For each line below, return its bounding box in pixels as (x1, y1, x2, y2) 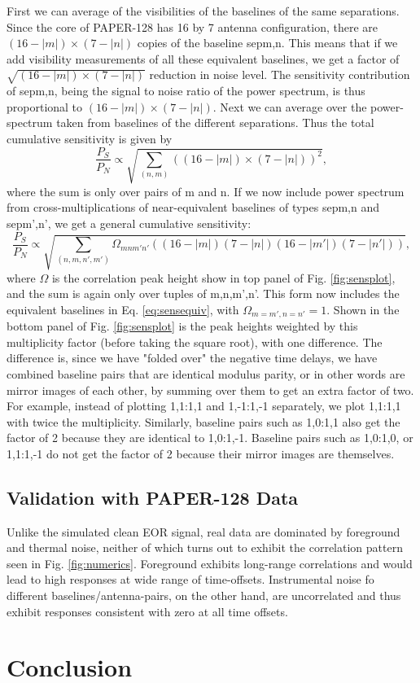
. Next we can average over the (212, 98, 367, 115)
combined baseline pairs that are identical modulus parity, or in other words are (7, 365, 405, 382)
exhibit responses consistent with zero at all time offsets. (7, 602, 288, 620)
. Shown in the (326, 300, 400, 317)
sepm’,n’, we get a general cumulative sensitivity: (7, 215, 252, 232)
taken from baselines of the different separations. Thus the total (56, 114, 374, 131)
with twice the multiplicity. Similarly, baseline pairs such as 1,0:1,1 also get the (7, 413, 400, 430)
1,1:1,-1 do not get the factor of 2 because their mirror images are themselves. (7, 444, 395, 462)
